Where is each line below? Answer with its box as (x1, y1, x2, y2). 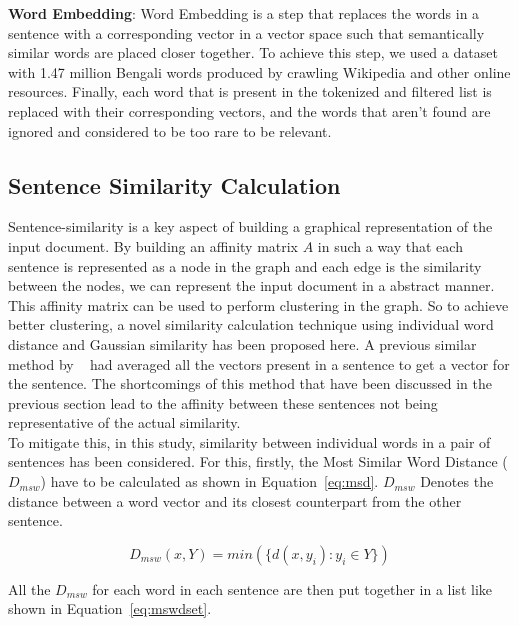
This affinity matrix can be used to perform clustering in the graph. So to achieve (8, 294, 509, 315)
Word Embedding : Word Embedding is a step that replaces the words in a (8, 3, 480, 23)
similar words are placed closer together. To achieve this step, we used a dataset (8, 42, 498, 63)
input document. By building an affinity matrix (8, 235, 299, 256)
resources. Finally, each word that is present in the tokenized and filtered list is (8, 81, 492, 102)
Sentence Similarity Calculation (8, 169, 341, 200)
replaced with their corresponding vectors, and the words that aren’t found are (8, 100, 491, 121)
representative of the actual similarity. (8, 412, 241, 433)
